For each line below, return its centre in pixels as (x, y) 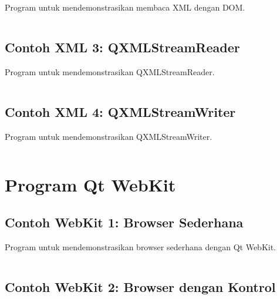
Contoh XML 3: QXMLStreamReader (122, 47)
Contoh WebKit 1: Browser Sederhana (124, 222)
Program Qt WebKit (90, 185)
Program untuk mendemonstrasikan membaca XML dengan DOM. (125, 7)
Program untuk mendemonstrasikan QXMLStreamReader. (110, 71)
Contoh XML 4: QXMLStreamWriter (120, 111)
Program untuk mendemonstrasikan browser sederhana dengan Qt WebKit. (140, 246)
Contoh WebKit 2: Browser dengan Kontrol (140, 286)
